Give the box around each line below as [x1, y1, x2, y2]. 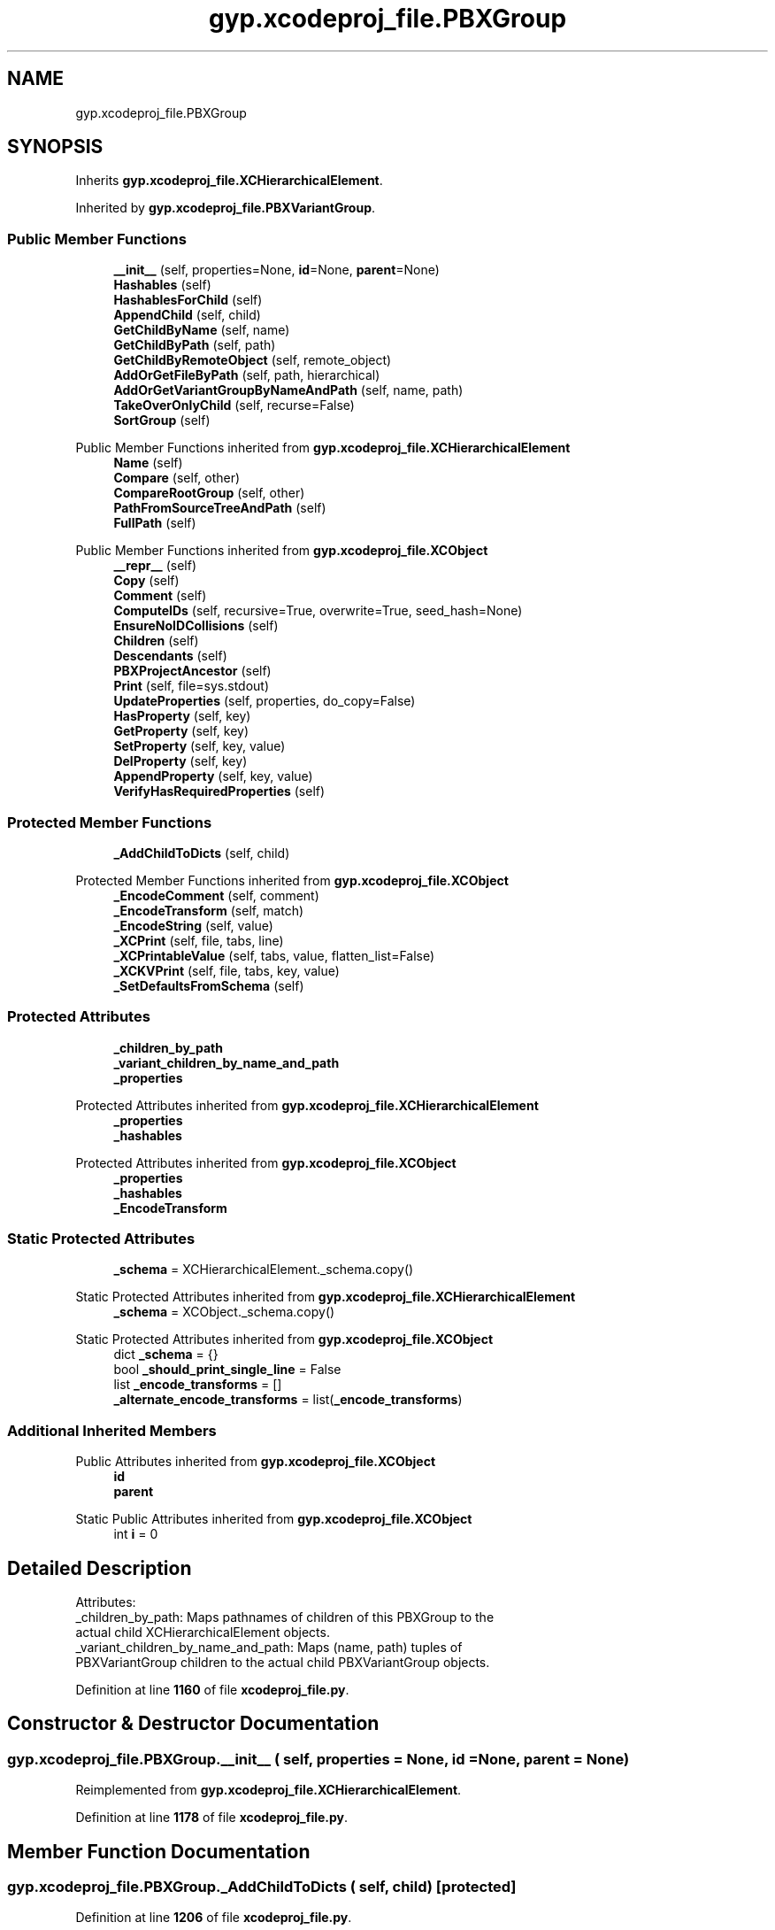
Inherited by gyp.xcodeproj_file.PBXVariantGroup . [75, 200, 376, 216]
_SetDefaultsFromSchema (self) [113, 977, 304, 993]
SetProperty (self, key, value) [113, 738, 286, 754]
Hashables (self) [113, 277, 211, 293]
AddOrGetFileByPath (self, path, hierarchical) [113, 367, 380, 383]
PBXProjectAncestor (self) [113, 663, 272, 679]
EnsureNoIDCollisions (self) [113, 618, 279, 634]
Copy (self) [113, 573, 180, 589]
